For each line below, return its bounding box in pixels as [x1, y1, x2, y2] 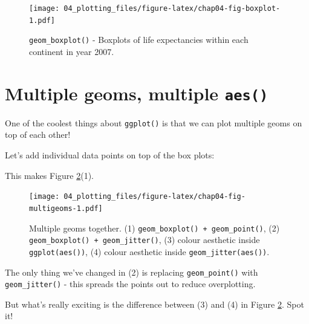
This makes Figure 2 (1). [5, 169, 94, 181]
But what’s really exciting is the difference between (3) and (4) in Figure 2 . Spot [5, 297, 304, 310]
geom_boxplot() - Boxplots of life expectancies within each [29, 33, 249, 46]
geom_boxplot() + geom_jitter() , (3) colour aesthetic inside [29, 233, 260, 246]
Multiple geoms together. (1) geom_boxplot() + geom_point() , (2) [29, 221, 280, 234]
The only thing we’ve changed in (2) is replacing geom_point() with [5, 265, 258, 278]
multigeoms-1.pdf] [29, 204, 103, 213]
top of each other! [5, 128, 71, 141]
